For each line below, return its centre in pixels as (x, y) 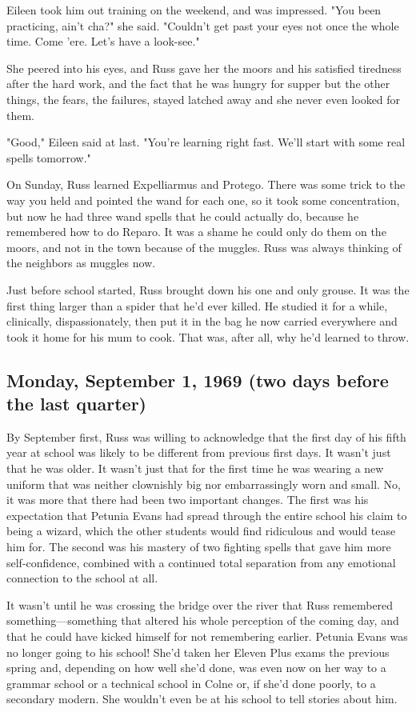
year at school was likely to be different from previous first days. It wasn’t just (199, 452)
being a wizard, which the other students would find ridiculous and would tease (201, 531)
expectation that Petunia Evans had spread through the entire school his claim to (207, 515)
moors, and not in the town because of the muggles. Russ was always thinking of (204, 247)
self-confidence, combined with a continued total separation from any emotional (201, 562)
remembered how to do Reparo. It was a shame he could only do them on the (196, 232)
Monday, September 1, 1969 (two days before (198, 380)
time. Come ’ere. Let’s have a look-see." (103, 41)
